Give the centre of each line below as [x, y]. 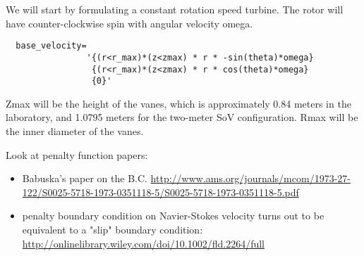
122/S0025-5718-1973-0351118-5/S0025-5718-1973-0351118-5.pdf [160, 192]
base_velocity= [51, 46]
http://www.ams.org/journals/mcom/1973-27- [250, 178]
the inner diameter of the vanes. [75, 131]
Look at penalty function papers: [77, 154]
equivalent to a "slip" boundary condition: [113, 229]
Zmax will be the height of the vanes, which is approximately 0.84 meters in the [178, 103]
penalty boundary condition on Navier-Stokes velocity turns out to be [173, 216]
